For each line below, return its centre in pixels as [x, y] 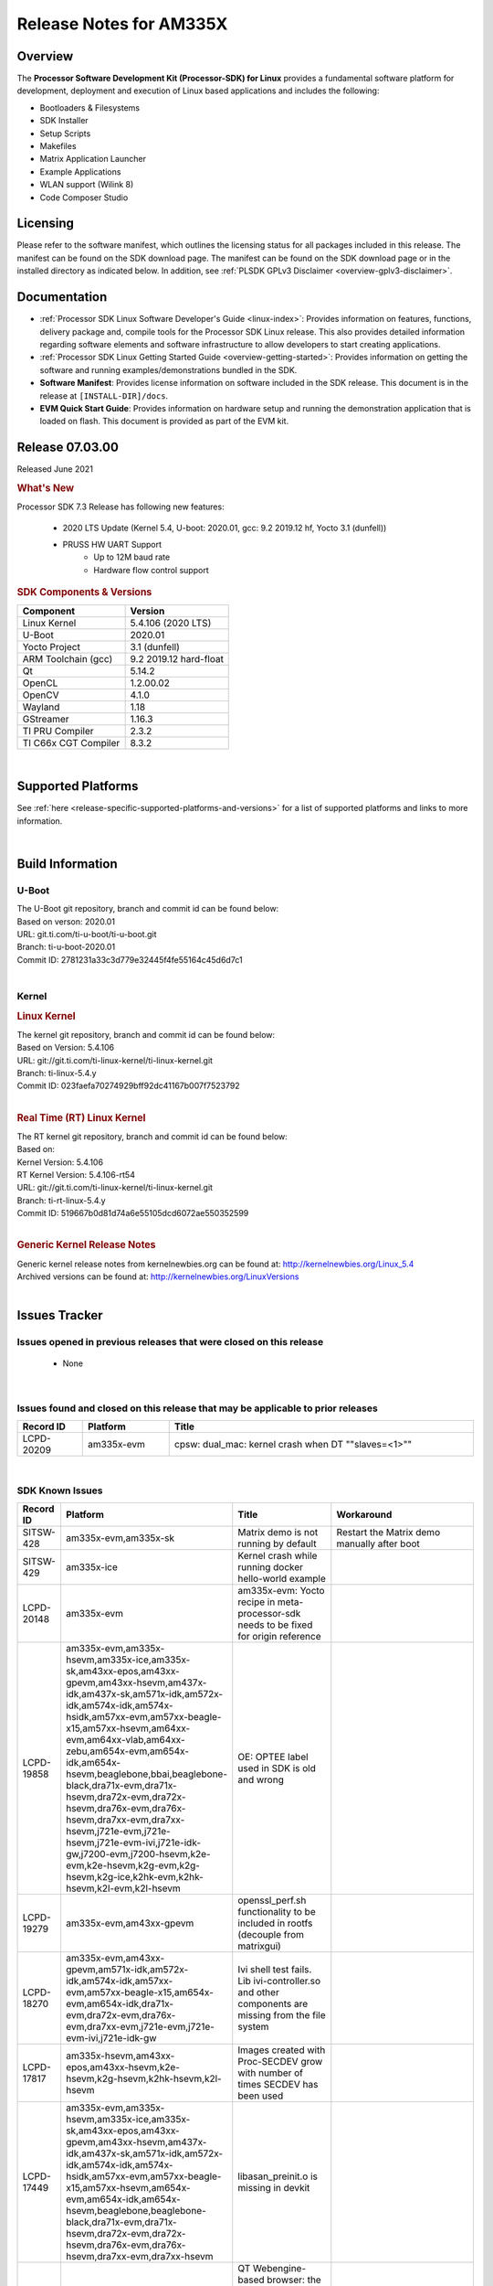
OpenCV [41, 695]
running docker [271, 1567]
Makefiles [58, 146]
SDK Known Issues [60, 1490]
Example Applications [80, 171]
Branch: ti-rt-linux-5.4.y [61, 1200]
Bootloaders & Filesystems [90, 107]
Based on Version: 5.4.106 [66, 1048]
